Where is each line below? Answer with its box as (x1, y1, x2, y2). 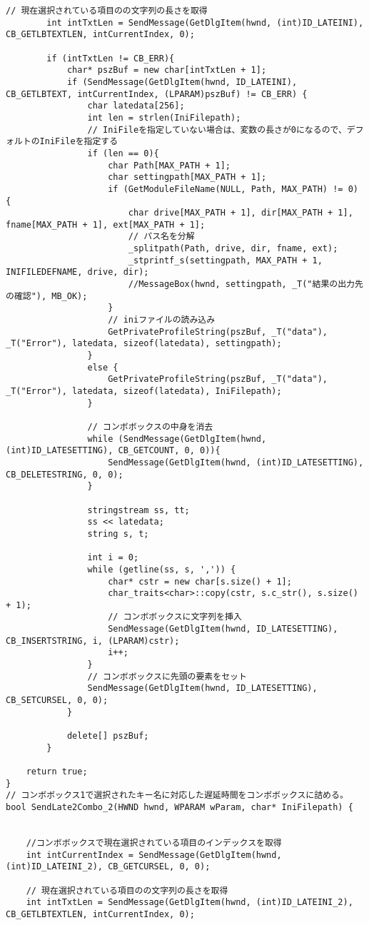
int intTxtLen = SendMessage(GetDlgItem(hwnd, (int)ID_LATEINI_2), (26, 897, 353, 908)
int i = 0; (87, 552, 139, 563)
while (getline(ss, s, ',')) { (87, 564, 236, 575)
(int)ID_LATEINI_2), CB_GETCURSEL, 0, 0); (6, 861, 211, 872)
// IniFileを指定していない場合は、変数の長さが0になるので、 (87, 124, 347, 135)
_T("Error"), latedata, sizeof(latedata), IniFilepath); (6, 386, 282, 396)
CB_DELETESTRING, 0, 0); (6, 469, 123, 480)
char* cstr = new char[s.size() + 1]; (108, 576, 292, 587)
